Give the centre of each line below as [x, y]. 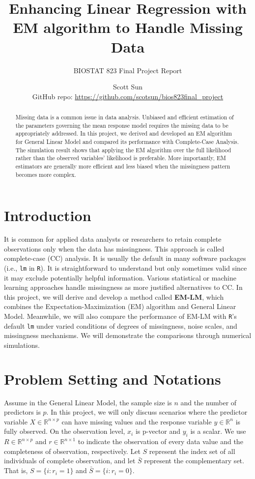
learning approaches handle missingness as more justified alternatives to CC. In [123, 287]
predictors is [22, 412]
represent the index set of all [192, 451]
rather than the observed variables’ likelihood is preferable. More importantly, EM [121, 158]
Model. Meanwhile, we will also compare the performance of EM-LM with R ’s [120, 316]
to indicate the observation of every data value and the [160, 441]
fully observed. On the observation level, [65, 431]
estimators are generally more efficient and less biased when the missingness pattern [123, 166]
